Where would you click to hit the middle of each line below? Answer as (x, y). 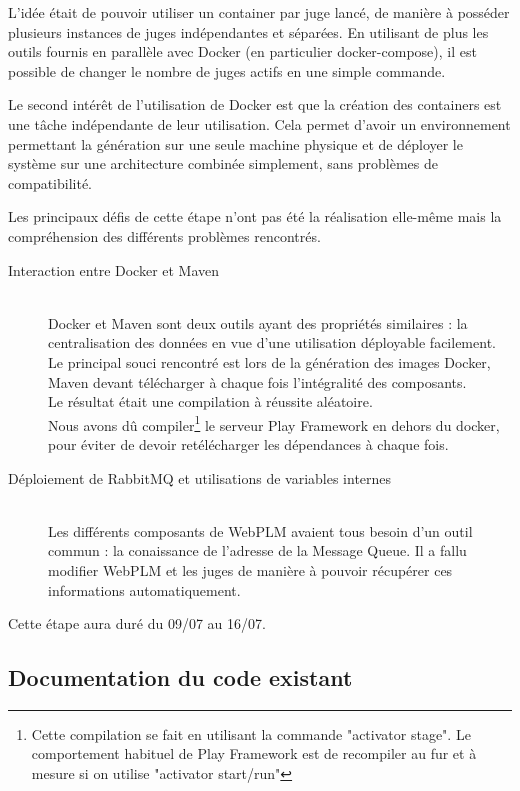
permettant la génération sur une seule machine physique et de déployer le (235, 143)
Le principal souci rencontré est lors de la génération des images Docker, (269, 361)
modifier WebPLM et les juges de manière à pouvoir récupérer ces (250, 569)
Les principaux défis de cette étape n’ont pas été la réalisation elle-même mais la (255, 216)
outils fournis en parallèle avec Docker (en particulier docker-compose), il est (242, 51)
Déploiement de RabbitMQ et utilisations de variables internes (200, 477)
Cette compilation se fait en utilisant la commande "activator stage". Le (251, 733)
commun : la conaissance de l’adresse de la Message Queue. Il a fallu (257, 550)
